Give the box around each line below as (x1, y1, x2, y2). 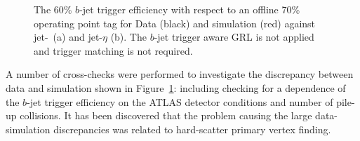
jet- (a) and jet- (34, 29, 102, 44)
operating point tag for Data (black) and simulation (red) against (34, 15, 316, 30)
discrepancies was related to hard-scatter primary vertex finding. (53, 121, 331, 136)
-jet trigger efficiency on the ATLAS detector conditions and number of (27, 94, 333, 109)
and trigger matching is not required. (34, 43, 193, 58)
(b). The (110, 29, 147, 44)
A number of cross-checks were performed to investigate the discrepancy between (6, 67, 354, 81)
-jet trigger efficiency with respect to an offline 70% (79, 2, 300, 16)
